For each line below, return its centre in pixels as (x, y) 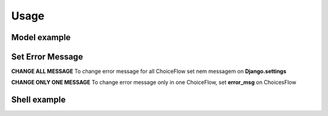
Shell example (39, 100)
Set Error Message (47, 57)
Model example (41, 37)
